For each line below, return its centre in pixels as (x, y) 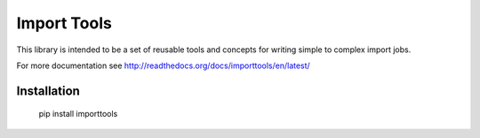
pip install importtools (78, 114)
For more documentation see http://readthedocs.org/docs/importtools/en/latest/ (163, 65)
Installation (48, 91)
